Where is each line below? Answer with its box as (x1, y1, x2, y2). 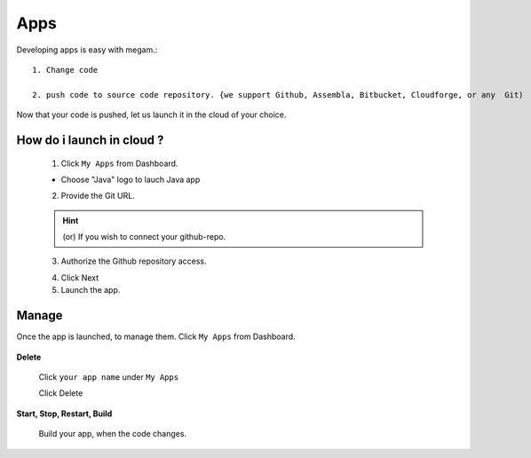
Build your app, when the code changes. (38, 429, 186, 439)
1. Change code (32, 65, 99, 75)
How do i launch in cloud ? (16, 132, 164, 147)
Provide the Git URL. (60, 191, 135, 201)
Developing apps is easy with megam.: (16, 44, 158, 55)
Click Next (60, 272, 99, 283)
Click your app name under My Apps (38, 371, 179, 382)
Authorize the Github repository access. (60, 256, 207, 266)
